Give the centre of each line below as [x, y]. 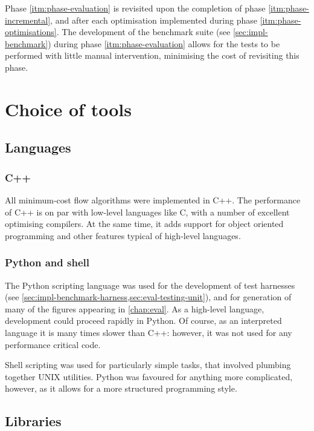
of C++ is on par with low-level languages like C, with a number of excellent [147, 212]
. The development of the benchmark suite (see [143, 32]
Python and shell [47, 262]
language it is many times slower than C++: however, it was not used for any [149, 332]
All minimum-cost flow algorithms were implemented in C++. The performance [153, 199]
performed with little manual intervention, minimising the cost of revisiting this [152, 55]
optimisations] [31, 32]
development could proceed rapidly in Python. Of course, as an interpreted [143, 321]
